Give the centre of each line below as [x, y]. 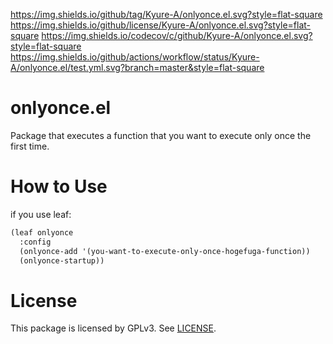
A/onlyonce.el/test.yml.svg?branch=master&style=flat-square [137, 67]
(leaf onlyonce [42, 232]
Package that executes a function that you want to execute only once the [161, 135]
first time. [30, 146]
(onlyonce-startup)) [62, 260]
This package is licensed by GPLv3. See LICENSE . [113, 328]
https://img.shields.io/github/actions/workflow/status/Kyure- [135, 57]
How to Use [59, 186]
